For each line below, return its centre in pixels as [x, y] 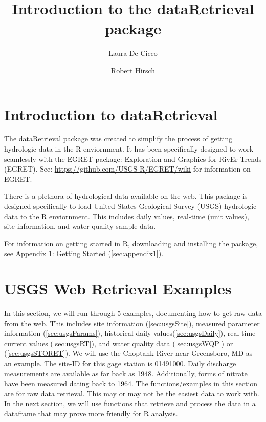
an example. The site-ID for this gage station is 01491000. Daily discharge [120, 363]
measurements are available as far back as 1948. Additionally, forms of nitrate [126, 373]
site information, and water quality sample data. [80, 226]
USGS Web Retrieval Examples [118, 289]
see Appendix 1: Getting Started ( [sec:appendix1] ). [84, 253]
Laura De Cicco [133, 53]
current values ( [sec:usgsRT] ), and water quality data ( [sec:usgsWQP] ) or [119, 343]
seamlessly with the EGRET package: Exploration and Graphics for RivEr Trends [133, 159]
